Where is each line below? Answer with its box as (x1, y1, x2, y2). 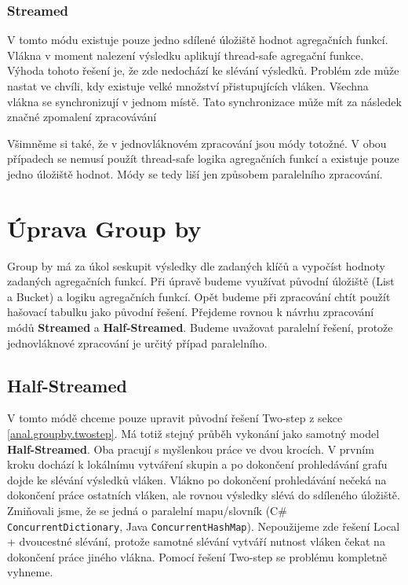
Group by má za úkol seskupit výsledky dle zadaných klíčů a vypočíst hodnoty (7, 257, 385, 274)
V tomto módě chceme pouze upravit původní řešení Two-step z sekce (7, 410, 343, 426)
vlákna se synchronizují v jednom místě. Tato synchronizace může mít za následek (7, 93, 402, 109)
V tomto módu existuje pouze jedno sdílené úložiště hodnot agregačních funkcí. (7, 31, 388, 48)
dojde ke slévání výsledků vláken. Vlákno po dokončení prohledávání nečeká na (7, 471, 387, 487)
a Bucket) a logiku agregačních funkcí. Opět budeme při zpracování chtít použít (7, 288, 391, 304)
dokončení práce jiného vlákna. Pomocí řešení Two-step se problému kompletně (7, 548, 388, 565)
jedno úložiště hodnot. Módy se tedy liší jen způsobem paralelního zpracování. (7, 165, 383, 182)
